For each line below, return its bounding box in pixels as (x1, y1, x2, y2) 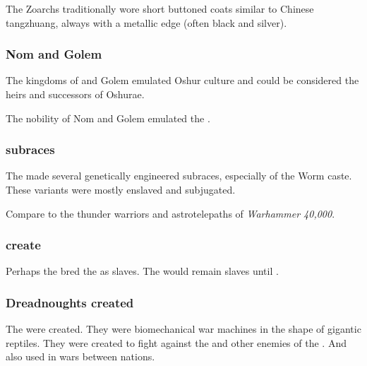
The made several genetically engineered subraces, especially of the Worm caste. (6, 168, 352, 183)
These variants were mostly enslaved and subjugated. (6, 182, 236, 196)
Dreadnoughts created (6, 293, 134, 311)
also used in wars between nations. (6, 349, 155, 364)
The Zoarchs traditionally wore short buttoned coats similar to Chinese (6, 1, 314, 16)
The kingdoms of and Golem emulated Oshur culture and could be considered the (6, 73, 359, 88)
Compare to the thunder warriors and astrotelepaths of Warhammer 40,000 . (6, 206, 335, 220)
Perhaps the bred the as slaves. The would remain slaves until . (6, 264, 279, 278)
